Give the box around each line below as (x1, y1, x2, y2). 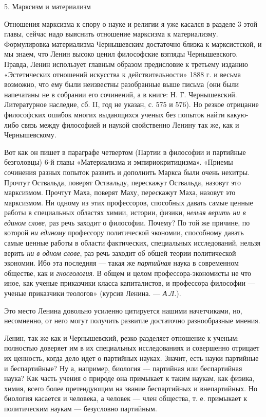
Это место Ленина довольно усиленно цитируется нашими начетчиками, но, (4, 305, 242, 316)
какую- (227, 109, 249, 119)
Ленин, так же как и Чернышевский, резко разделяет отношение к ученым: (4, 332, 239, 343)
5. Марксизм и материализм (4, 1, 91, 11)
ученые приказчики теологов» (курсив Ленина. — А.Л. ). (4, 288, 181, 299)
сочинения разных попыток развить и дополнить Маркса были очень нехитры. (4, 166, 250, 177)
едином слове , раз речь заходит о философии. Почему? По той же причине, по (4, 217, 250, 228)
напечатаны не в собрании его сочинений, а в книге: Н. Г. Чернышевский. (4, 89, 237, 99)
